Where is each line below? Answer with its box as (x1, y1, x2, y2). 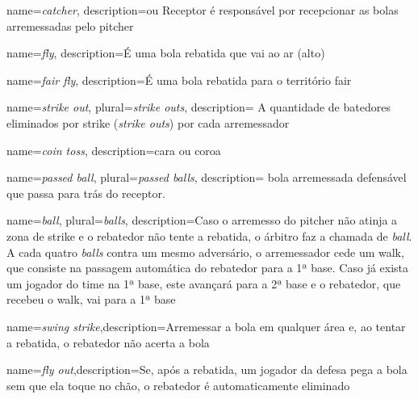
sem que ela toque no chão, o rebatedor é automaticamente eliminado (6, 376, 350, 393)
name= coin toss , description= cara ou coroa (6, 141, 221, 158)
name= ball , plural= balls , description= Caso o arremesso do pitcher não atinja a (6, 212, 398, 229)
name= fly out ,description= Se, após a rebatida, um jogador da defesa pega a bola (6, 361, 408, 378)
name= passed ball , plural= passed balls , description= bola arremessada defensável (6, 169, 407, 186)
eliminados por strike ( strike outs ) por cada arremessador (6, 114, 290, 131)
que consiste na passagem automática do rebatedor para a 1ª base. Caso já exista (6, 259, 409, 276)
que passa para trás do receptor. (6, 184, 165, 201)
